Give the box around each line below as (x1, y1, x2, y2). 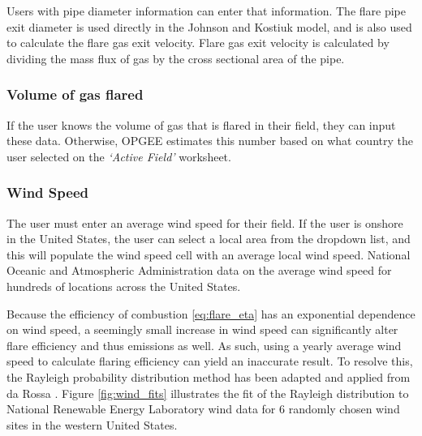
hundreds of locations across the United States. (6, 277, 241, 294)
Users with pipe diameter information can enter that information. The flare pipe (6, 2, 406, 19)
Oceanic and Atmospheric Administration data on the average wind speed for (6, 262, 392, 279)
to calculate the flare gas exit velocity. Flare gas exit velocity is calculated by (6, 34, 390, 51)
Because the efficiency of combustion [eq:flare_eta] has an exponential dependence (6, 305, 416, 322)
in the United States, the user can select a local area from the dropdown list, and (6, 230, 411, 247)
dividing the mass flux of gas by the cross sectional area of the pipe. (6, 49, 345, 66)
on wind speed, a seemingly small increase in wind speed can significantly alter (6, 321, 398, 338)
